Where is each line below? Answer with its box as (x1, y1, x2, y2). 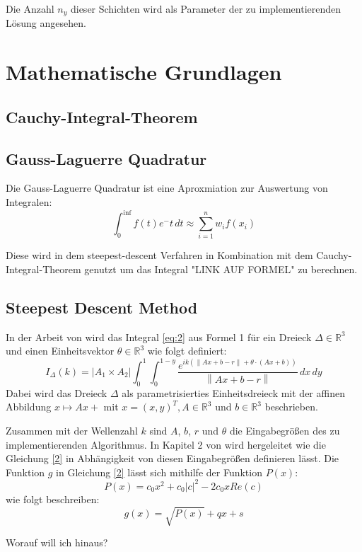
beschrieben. (264, 399, 318, 414)
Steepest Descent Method (6, 297, 198, 318)
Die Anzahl (6, 1, 54, 16)
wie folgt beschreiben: (6, 491, 100, 506)
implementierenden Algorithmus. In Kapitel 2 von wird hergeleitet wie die (6, 437, 326, 452)
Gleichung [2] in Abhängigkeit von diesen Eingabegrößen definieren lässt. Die (6, 451, 339, 466)
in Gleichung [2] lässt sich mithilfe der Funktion (56, 464, 262, 479)
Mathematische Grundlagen (6, 57, 282, 86)
